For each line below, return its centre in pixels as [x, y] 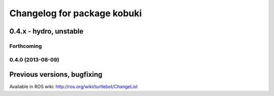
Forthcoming [26, 46]
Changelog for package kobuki [76, 13]
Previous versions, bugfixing [56, 74]
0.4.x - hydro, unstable [46, 31]
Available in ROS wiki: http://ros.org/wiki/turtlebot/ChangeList [74, 87]
